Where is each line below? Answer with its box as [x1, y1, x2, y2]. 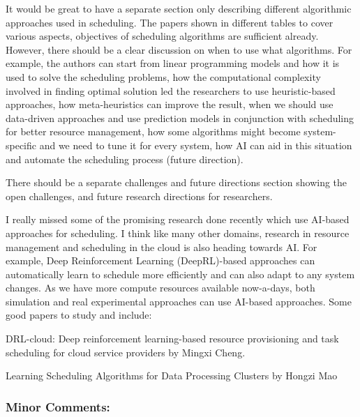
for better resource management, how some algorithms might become [6, 124, 301, 139]
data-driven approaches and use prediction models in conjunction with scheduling [6, 110, 354, 125]
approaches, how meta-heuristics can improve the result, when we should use [6, 97, 333, 112]
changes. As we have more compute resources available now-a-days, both [6, 280, 315, 295]
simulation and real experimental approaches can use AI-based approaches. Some [6, 294, 352, 308]
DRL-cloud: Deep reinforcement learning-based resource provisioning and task [6, 331, 339, 346]
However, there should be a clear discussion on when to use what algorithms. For [6, 42, 352, 56]
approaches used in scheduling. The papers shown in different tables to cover [6, 15, 333, 29]
